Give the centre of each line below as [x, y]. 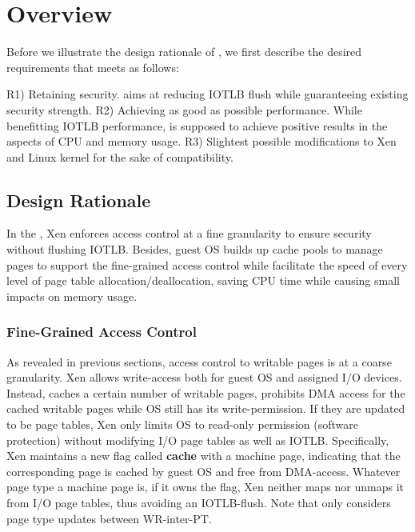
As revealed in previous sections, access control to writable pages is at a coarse [199, 361]
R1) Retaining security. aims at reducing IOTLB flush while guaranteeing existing [207, 94]
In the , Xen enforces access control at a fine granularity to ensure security [189, 233]
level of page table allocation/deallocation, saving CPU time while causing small [203, 280]
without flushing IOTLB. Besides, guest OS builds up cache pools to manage [195, 249]
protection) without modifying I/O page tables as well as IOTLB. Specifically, [198, 440]
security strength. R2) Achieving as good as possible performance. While [184, 109]
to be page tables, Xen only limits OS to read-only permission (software [182, 424]
